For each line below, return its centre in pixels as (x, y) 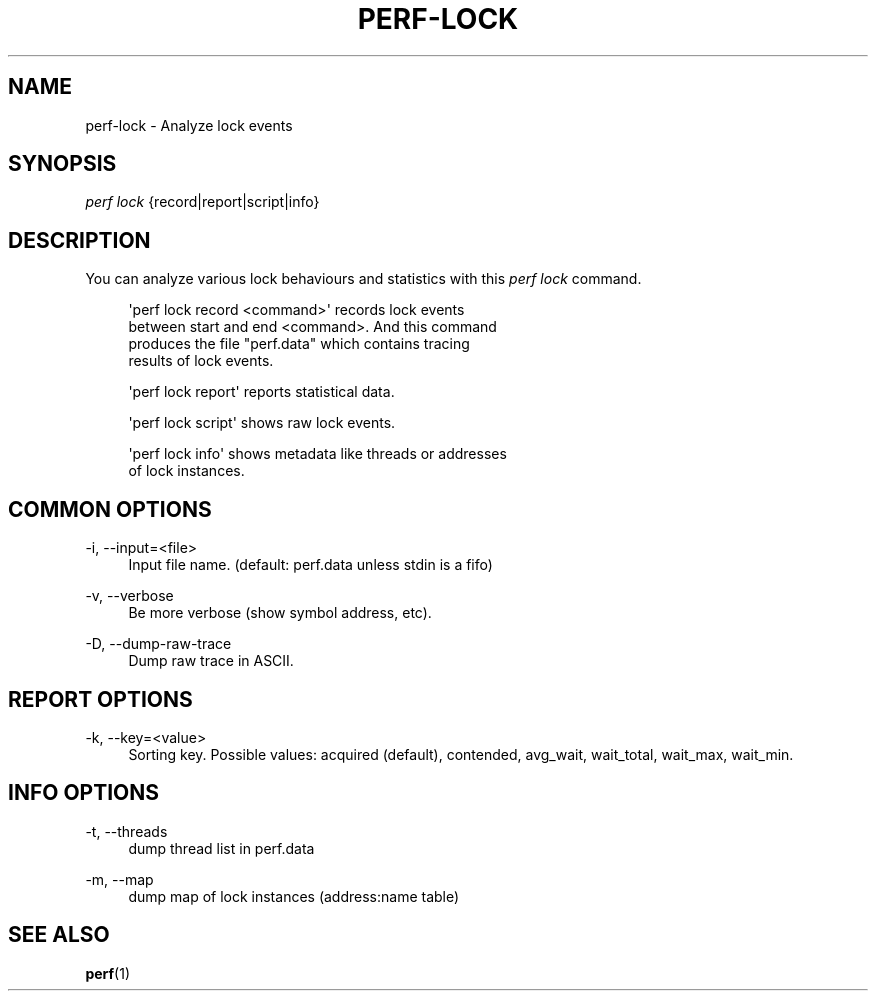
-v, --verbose (129, 596)
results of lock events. (201, 361)
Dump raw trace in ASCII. (211, 661)
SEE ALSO (59, 935)
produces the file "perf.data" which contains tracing (299, 344)
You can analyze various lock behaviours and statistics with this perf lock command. (363, 279)
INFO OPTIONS (84, 793)
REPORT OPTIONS (100, 699)
